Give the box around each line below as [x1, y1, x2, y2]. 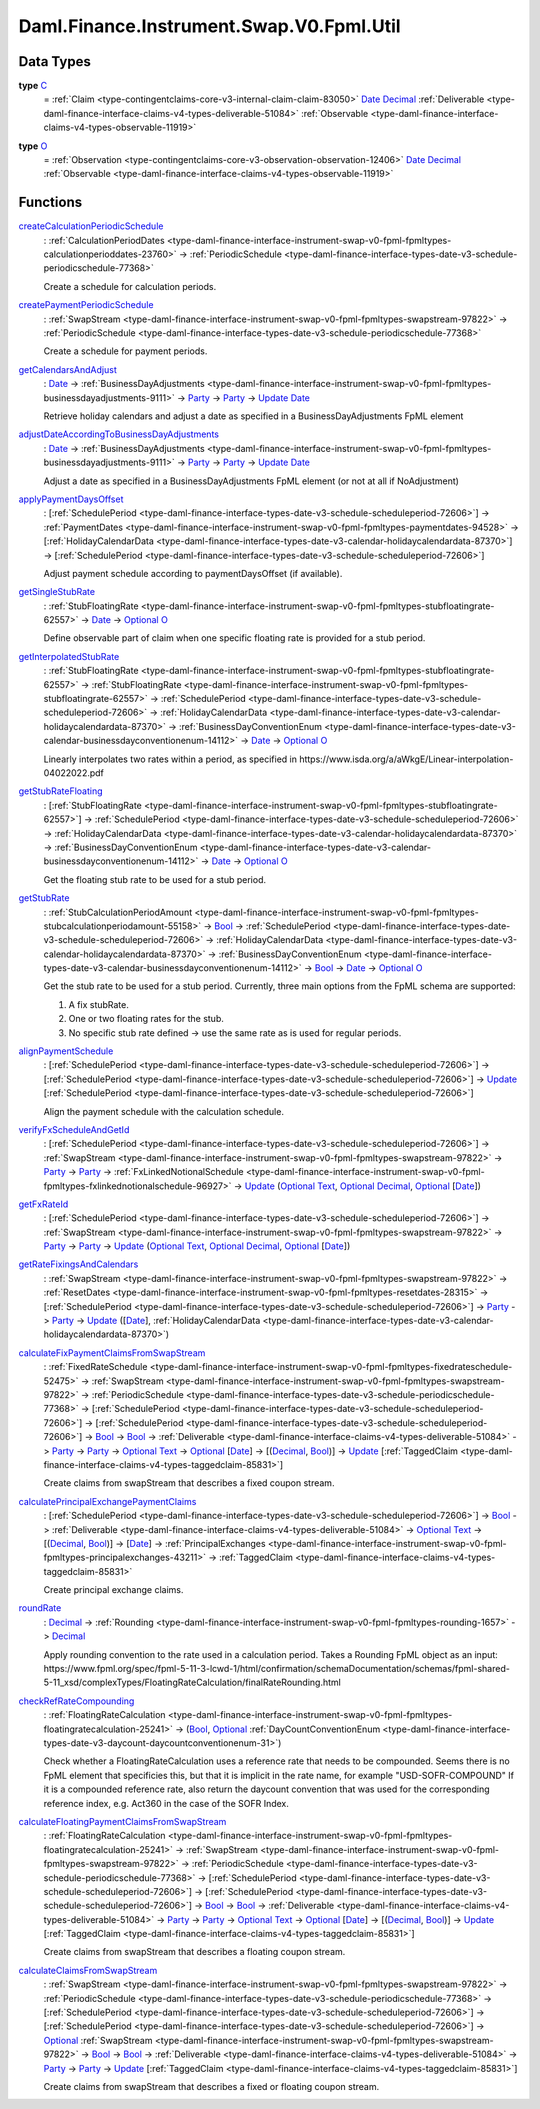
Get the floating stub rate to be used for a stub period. [43, 873, 267, 885]
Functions [18, 194, 83, 211]
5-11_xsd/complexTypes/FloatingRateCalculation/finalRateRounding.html [43, 1676, 342, 1689]
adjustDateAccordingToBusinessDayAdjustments [18, 428, 220, 440]
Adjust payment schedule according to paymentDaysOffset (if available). [43, 567, 343, 579]
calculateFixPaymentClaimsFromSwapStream [18, 1346, 206, 1359]
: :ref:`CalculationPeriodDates [43, 234, 165, 246]
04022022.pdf [43, 766, 105, 779]
